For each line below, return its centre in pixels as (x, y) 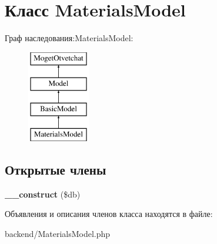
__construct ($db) (43, 194)
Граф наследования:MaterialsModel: (69, 38)
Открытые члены (56, 169)
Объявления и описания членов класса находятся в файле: (109, 214)
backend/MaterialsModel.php (58, 233)
